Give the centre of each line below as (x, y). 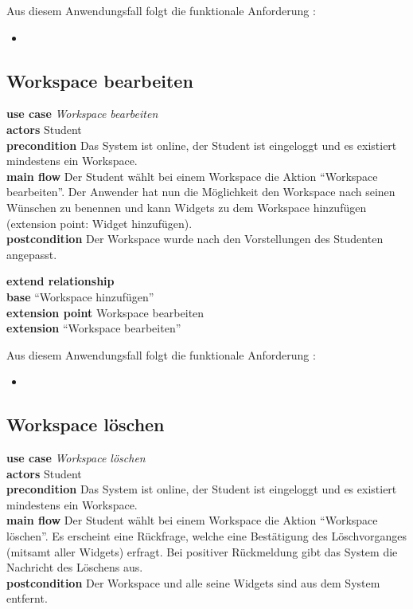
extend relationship (60, 281)
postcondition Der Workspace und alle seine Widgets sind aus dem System (193, 582)
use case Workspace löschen (76, 458)
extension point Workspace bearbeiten (105, 312)
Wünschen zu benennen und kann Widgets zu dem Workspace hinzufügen (187, 207)
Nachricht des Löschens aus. (75, 567)
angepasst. (32, 254)
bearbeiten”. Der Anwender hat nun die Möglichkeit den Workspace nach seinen (201, 192)
